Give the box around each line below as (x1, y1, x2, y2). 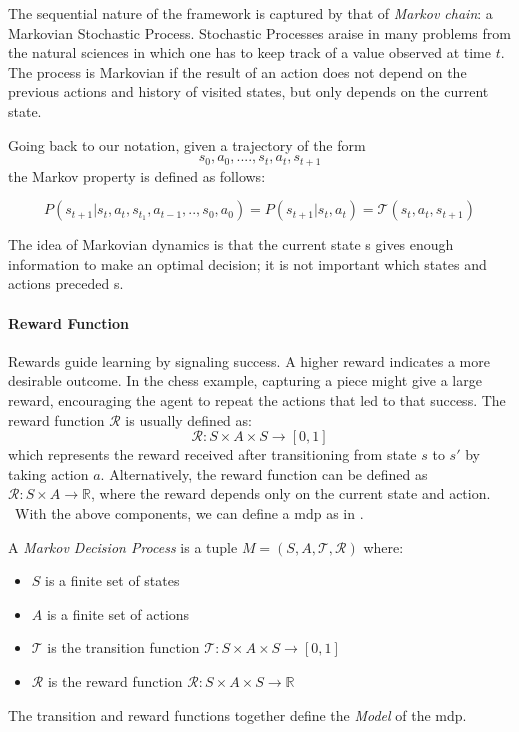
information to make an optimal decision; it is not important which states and (8, 253, 487, 274)
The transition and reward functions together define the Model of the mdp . (8, 704, 467, 725)
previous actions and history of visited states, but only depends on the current (8, 81, 489, 102)
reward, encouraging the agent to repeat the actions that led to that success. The (8, 389, 506, 410)
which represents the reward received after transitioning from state (8, 444, 417, 465)
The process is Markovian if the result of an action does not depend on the (8, 61, 467, 82)
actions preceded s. (8, 273, 124, 294)
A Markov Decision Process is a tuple (8, 536, 238, 557)
